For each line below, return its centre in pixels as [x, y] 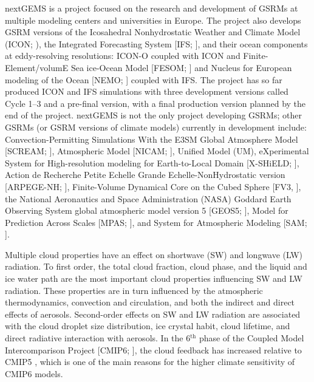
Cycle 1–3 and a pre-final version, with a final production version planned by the [155, 103]
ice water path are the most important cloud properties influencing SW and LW [154, 278]
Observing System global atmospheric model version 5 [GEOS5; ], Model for [147, 210]
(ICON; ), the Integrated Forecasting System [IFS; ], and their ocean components [156, 43]
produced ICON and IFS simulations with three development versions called [147, 91]
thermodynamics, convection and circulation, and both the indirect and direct [150, 302]
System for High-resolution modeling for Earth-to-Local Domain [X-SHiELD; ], [152, 162]
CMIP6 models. [34, 373]
